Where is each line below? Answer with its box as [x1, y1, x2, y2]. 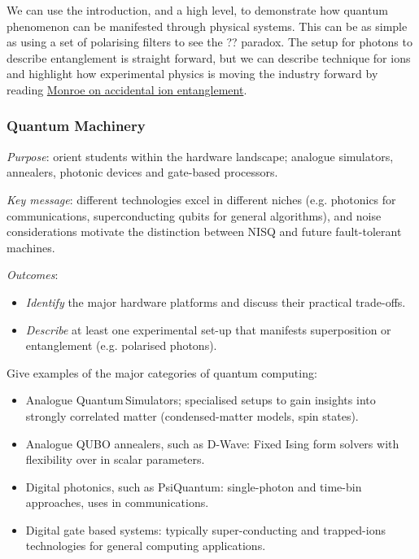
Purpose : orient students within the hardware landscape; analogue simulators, [7, 147, 394, 164]
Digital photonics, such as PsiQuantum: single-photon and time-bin [25, 478, 362, 495]
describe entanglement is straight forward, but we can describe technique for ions [7, 49, 411, 66]
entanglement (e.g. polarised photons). [25, 337, 217, 354]
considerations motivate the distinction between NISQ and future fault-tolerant [7, 223, 402, 240]
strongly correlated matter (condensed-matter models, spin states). [25, 407, 359, 424]
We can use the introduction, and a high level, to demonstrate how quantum [7, 2, 388, 18]
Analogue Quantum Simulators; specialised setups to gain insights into [25, 391, 376, 408]
